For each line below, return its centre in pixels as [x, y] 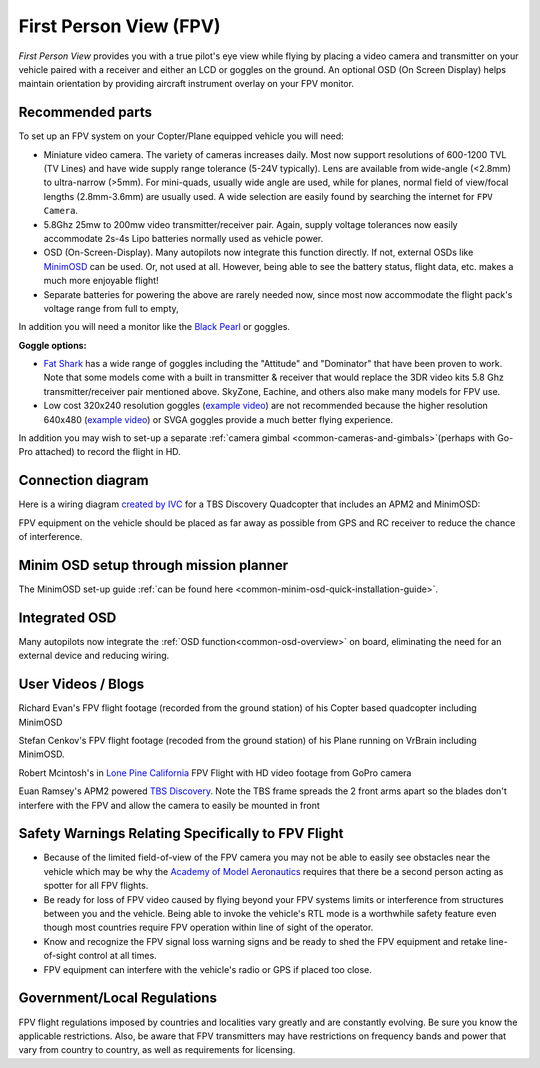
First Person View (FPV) [119, 26]
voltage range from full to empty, [111, 308]
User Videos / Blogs [81, 684]
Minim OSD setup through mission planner [153, 565]
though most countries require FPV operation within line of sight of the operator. [208, 927]
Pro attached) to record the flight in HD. [100, 452]
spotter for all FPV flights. [96, 886]
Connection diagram [83, 480]
